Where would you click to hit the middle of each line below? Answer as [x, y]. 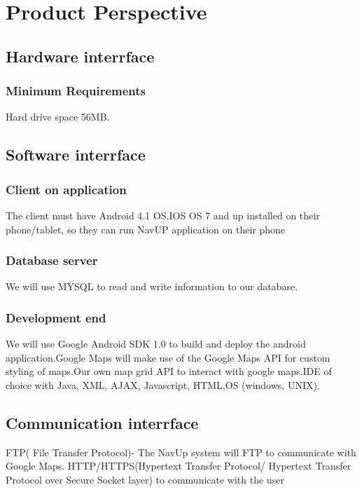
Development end [56, 317]
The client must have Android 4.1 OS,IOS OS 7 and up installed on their [163, 215]
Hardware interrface [80, 56]
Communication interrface [102, 422]
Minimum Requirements [76, 91]
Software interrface [76, 155]
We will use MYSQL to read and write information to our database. [152, 286]
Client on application [66, 189]
